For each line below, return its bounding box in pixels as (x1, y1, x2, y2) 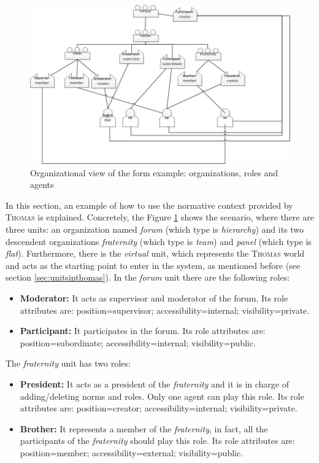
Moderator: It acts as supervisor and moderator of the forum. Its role (20, 291, 288, 304)
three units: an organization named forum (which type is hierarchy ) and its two (6, 223, 304, 236)
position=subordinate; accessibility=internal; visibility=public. (20, 336, 256, 349)
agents (30, 178, 54, 191)
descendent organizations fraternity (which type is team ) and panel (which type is (6, 235, 312, 247)
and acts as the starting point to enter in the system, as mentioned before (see (6, 259, 301, 271)
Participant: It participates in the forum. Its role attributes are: (20, 324, 266, 337)
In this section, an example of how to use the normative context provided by (6, 198, 293, 211)
